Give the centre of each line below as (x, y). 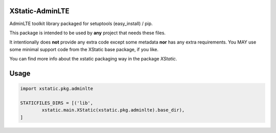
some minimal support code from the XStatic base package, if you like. (84, 49)
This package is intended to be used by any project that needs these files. (88, 33)
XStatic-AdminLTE (39, 11)
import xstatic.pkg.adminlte (57, 89)
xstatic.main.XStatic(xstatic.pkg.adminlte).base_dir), (113, 110)
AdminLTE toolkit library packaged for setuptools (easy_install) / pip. (81, 24)
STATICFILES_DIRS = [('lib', (57, 103)
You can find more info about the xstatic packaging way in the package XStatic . (93, 59)
